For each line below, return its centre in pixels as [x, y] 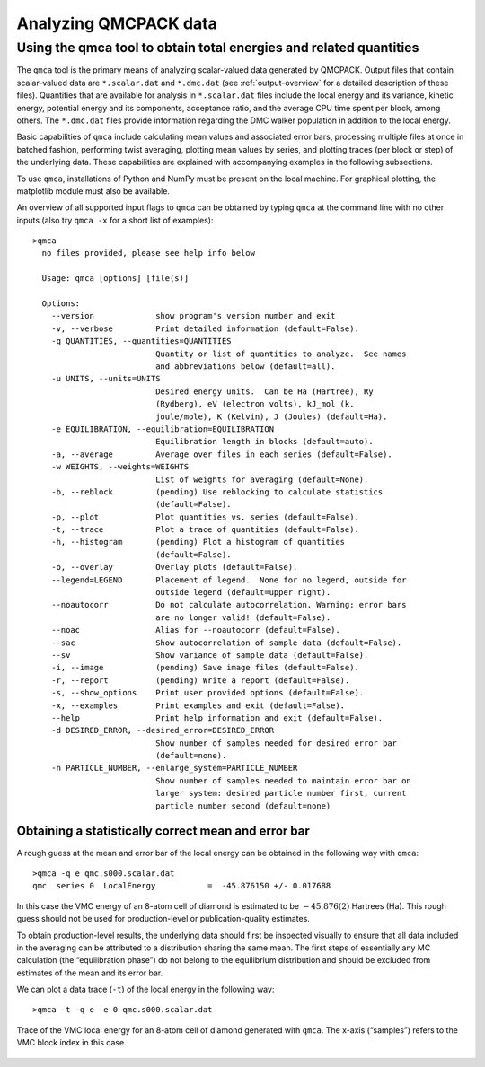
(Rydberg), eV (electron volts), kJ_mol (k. [255, 404]
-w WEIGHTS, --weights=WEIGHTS [120, 467]
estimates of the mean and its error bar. [90, 973]
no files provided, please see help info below [149, 253]
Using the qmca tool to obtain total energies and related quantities [218, 48]
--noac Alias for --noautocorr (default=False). [195, 630]
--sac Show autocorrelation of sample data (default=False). [226, 643]
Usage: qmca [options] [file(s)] [115, 279]
